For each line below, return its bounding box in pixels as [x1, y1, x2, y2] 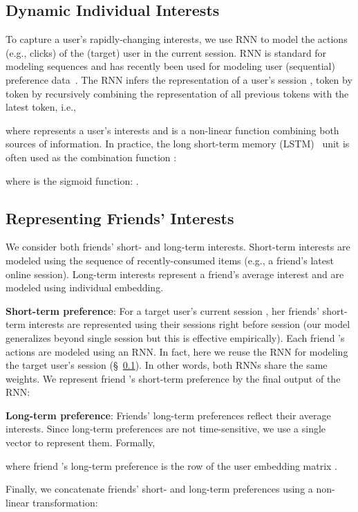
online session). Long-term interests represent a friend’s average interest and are [6, 266, 344, 281]
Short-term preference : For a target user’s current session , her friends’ [6, 303, 320, 318]
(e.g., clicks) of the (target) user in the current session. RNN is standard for [6, 45, 327, 60]
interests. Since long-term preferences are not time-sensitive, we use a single [6, 421, 326, 436]
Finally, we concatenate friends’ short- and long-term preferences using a [6, 482, 313, 496]
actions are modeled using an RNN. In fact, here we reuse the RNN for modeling [6, 344, 348, 358]
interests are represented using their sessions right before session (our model [28, 317, 350, 331]
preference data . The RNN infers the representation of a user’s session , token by [6, 72, 352, 86]
